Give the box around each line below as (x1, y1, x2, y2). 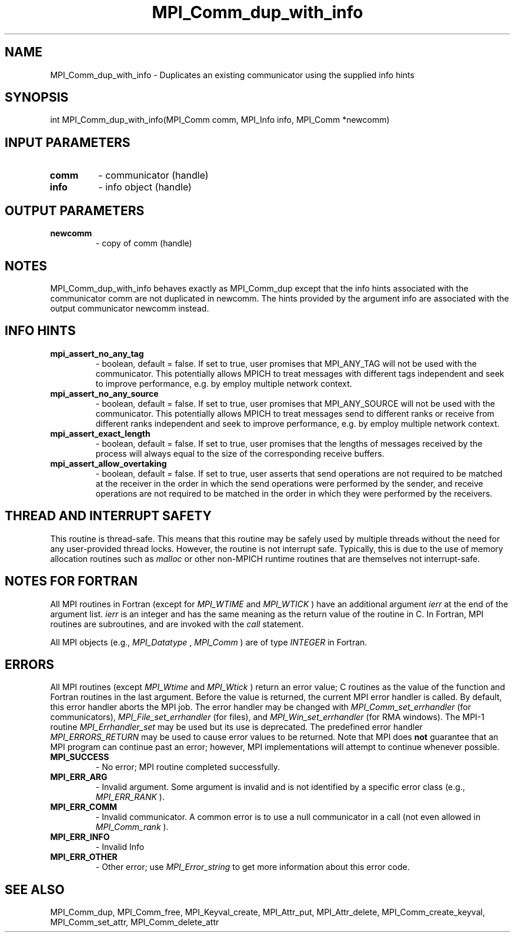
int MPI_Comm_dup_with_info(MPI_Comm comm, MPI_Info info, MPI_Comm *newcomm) (50, 115, 390, 125)
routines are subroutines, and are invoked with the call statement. (50, 618, 304, 629)
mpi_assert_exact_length (50, 428, 151, 439)
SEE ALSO (5, 882, 65, 897)
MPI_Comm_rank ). (95, 822, 169, 832)
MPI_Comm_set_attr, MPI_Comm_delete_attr (50, 917, 219, 928)
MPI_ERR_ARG (50, 772, 108, 782)
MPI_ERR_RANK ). (95, 792, 165, 802)
